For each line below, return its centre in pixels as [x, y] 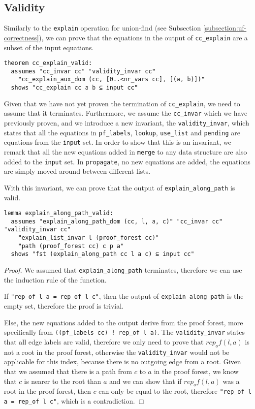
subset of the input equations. [49, 47]
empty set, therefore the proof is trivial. [64, 306]
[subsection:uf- [225, 28]
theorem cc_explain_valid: [48, 63]
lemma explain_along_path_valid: [59, 213]
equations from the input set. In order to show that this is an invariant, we [118, 142]
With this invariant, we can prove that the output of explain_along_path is [120, 187]
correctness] [21, 37]
